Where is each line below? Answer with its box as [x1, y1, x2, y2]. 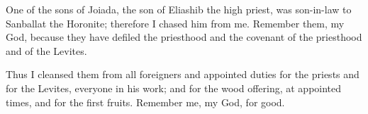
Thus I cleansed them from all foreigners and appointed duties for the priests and [6, 67, 359, 82]
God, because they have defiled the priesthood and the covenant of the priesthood [6, 30, 362, 44]
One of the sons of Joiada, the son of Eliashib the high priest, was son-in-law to [6, 2, 352, 16]
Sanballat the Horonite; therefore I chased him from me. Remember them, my [6, 15, 345, 30]
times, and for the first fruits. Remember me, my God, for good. [6, 94, 285, 109]
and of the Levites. [6, 43, 87, 58]
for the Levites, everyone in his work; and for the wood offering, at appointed [6, 80, 342, 95]
